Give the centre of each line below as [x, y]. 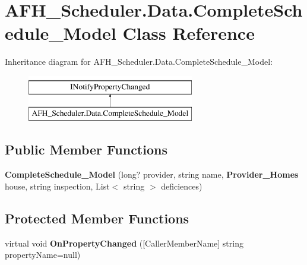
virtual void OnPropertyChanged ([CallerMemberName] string [124, 243]
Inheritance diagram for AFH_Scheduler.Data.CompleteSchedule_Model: [139, 61]
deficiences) [182, 186]
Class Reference [189, 33]
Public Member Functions [86, 149]
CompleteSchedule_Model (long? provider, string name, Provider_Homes [152, 174]
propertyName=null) [43, 255]
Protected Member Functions [97, 218]
